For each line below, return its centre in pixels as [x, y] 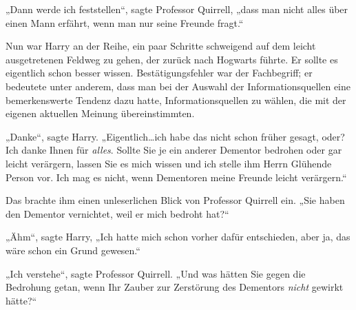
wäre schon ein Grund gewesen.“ [73, 250]
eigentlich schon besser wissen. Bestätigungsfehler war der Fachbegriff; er [159, 73]
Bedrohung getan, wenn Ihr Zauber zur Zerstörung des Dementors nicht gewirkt [175, 287]
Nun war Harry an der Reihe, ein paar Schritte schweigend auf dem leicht [161, 46]
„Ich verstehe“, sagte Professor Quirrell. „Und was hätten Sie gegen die [156, 273]
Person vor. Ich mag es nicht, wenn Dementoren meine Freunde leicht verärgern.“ [176, 177]
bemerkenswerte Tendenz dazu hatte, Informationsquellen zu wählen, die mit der [176, 100]
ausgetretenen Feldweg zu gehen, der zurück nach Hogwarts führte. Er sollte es [172, 59]
